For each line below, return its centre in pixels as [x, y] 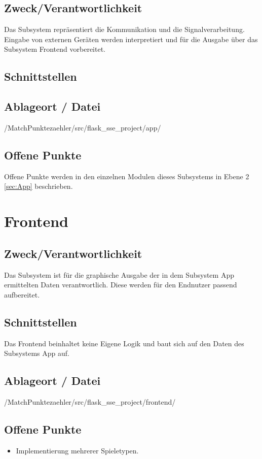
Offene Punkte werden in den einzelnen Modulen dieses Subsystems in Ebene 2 [127, 176]
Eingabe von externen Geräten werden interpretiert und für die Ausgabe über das [131, 39]
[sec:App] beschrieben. [39, 186]
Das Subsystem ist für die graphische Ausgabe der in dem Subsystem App [119, 274]
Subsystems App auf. [37, 353]
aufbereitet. [22, 294]
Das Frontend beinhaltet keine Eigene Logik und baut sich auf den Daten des [124, 343]
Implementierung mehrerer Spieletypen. [77, 450]
